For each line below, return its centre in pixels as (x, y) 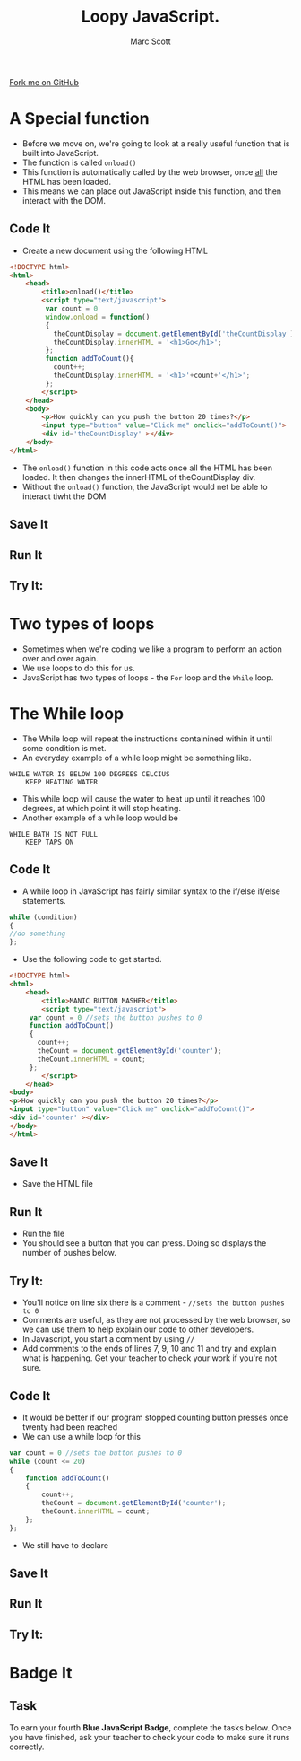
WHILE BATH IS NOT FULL (54, 834)
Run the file (43, 1234)
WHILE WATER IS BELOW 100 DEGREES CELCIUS (90, 774)
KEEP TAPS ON (50, 842)
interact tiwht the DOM (64, 496)
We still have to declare (65, 1545)
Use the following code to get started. (92, 959)
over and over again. (60, 658)
